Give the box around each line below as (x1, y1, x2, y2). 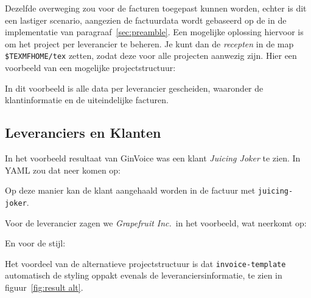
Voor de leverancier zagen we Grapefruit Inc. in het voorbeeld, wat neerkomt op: (5, 216, 307, 229)
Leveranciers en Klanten (5, 123, 161, 142)
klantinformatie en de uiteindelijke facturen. (5, 93, 169, 106)
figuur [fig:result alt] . (5, 280, 83, 293)
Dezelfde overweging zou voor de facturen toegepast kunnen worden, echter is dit (5, 2, 307, 14)
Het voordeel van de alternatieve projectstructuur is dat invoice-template (5, 257, 286, 269)
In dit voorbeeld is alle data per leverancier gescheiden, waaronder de (5, 81, 264, 94)
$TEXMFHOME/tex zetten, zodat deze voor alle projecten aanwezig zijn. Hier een (5, 49, 297, 62)
